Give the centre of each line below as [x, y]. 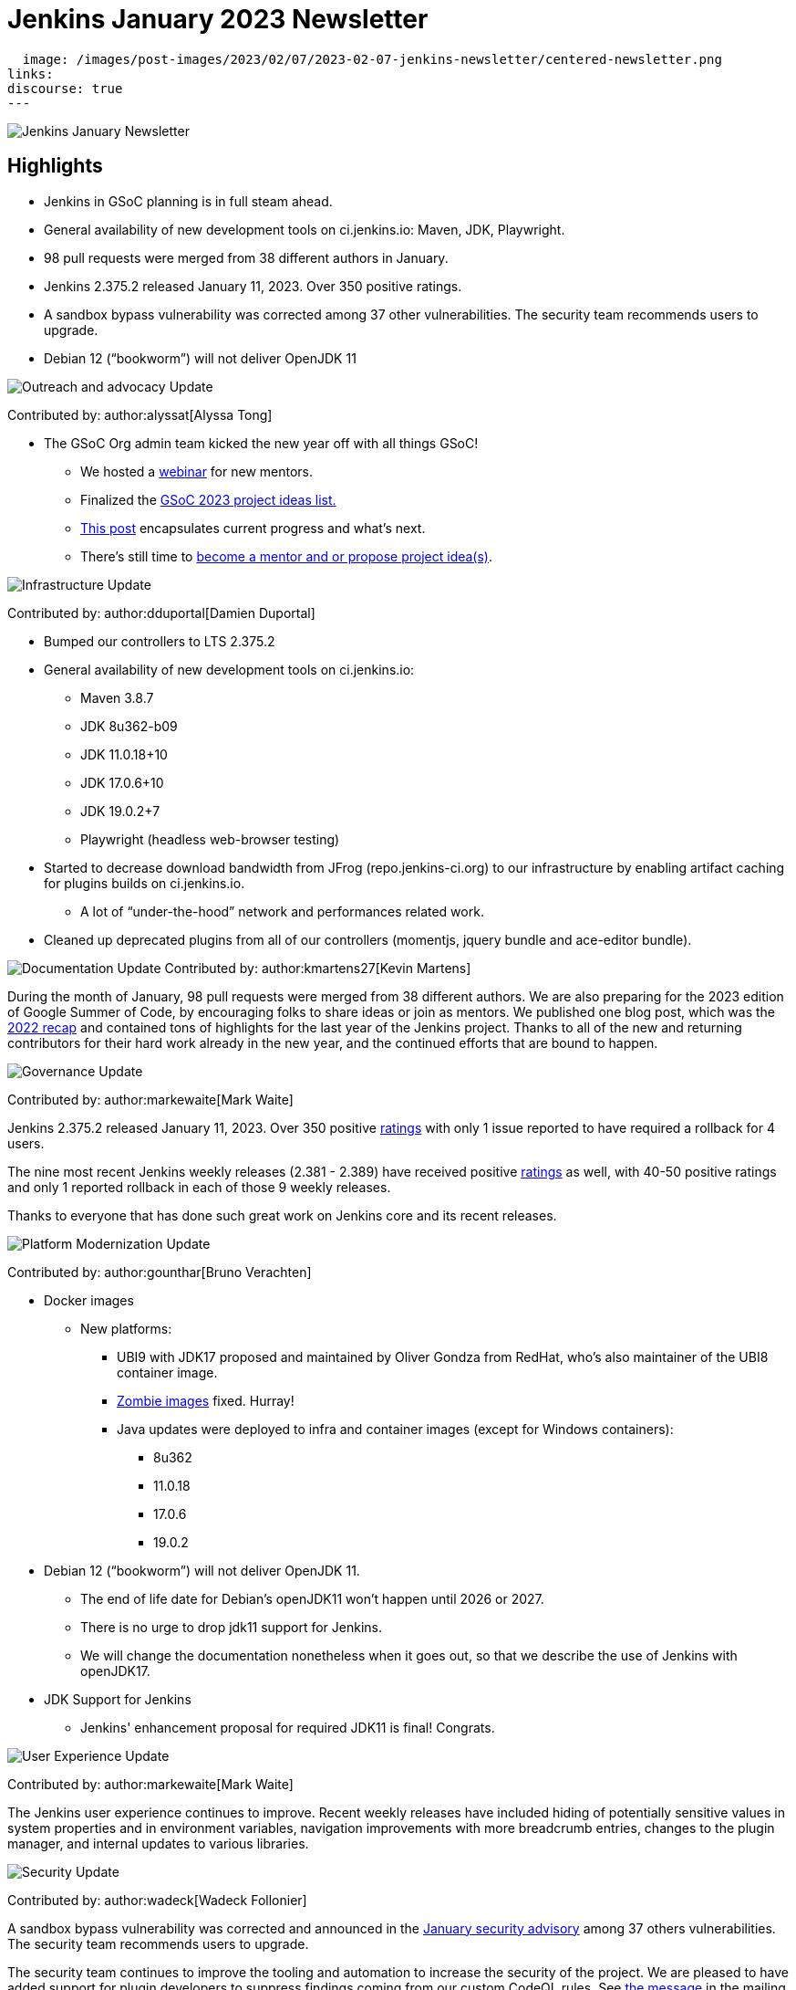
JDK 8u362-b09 [129, 726]
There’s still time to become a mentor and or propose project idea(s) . [287, 556]
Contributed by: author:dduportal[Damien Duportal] [161, 613]
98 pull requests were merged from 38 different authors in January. [246, 257]
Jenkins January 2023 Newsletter [218, 19]
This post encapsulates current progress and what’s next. [253, 528]
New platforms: [126, 1328]
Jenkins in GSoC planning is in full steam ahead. [188, 201]
